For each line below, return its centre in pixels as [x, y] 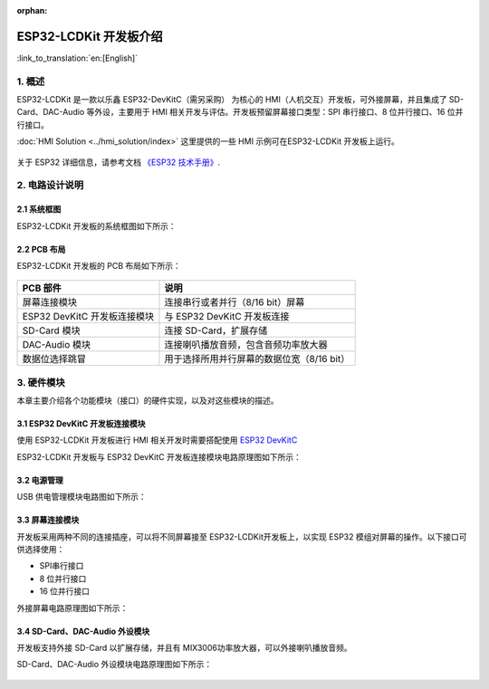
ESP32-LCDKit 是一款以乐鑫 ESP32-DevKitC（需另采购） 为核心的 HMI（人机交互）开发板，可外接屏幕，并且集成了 [232, 100]
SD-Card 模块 [51, 330]
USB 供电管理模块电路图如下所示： [81, 497]
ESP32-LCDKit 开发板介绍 [90, 36]
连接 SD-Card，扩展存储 [216, 330]
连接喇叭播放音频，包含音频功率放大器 [246, 345]
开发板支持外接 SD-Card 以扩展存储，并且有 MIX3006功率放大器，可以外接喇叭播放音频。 [184, 648]
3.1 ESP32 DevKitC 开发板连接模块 [81, 424]
